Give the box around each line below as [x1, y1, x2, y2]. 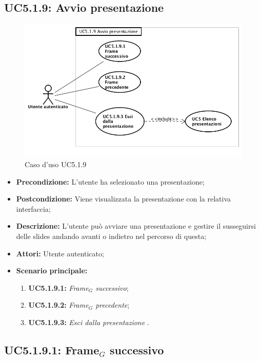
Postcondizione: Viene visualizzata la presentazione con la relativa [16, 193, 231, 204]
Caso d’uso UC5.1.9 [25, 159, 87, 170]
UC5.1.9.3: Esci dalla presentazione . [28, 317, 149, 327]
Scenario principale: [16, 265, 88, 276]
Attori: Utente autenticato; [16, 248, 104, 258]
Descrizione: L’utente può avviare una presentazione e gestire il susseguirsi [16, 220, 256, 231]
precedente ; [95, 299, 130, 310]
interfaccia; [16, 203, 51, 214]
